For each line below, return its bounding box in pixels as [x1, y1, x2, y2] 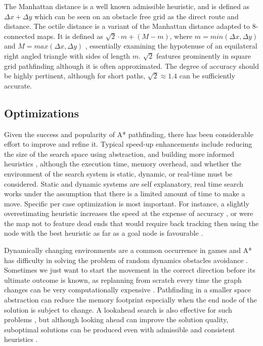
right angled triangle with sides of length [4, 50, 130, 61]
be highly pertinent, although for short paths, [4, 70, 146, 81]
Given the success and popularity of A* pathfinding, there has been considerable [4, 128, 253, 139]
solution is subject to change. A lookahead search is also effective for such [4, 304, 232, 315]
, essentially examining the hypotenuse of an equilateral [85, 40, 257, 51]
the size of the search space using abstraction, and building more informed [4, 148, 235, 159]
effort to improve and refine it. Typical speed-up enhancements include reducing [4, 139, 252, 149]
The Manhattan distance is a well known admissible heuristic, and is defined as [4, 1, 250, 11]
